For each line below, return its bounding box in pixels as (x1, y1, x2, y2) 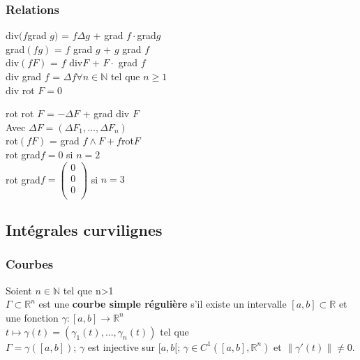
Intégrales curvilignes (6, 219, 163, 241)
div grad (6, 69, 42, 83)
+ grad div (82, 106, 130, 121)
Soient (6, 283, 32, 297)
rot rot (6, 106, 34, 121)
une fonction (6, 310, 59, 324)
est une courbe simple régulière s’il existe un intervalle (38, 297, 287, 311)
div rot (6, 82, 35, 97)
